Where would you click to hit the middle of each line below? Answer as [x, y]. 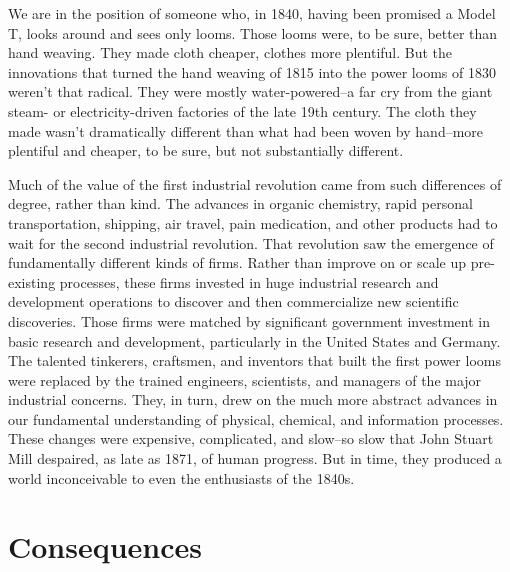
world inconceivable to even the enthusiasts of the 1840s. [181, 477]
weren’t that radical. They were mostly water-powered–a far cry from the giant [250, 91]
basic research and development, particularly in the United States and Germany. [254, 340]
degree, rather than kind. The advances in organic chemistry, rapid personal [240, 203]
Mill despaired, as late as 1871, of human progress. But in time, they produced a [255, 458]
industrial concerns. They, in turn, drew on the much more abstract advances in [253, 399]
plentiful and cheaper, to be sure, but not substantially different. [206, 150]
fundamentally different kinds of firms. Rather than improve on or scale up [237, 262]
